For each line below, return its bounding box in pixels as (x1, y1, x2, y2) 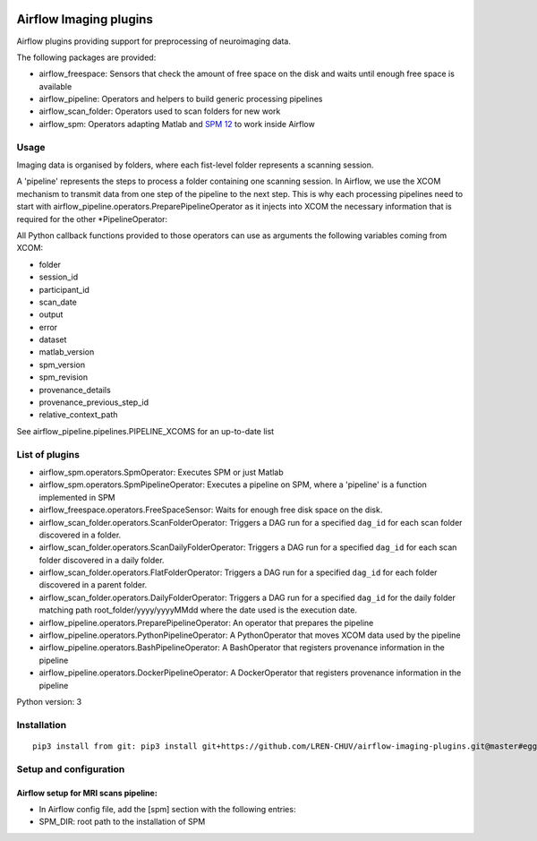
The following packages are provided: (16, 52, 157, 63)
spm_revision (38, 372, 89, 382)
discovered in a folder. (38, 529, 122, 540)
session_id (38, 271, 79, 282)
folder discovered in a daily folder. (38, 554, 165, 565)
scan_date (38, 296, 78, 307)
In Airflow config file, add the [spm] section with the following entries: (38, 803, 296, 814)
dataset (38, 334, 67, 345)
